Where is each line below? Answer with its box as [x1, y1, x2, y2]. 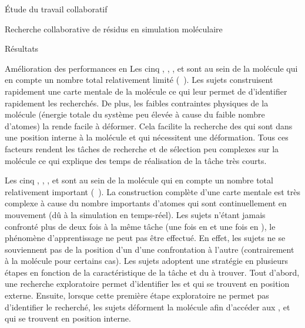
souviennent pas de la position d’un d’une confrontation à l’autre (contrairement [5, 243, 294, 255]
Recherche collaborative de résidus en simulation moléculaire [5, 22, 223, 35]
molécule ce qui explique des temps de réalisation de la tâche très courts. [5, 154, 267, 166]
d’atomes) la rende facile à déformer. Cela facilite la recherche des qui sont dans [5, 119, 293, 132]
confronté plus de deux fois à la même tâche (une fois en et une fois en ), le [5, 220, 276, 232]
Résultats [5, 42, 39, 55]
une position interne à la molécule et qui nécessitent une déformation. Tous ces [5, 131, 289, 143]
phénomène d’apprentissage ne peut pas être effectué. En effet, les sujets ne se [5, 232, 286, 244]
